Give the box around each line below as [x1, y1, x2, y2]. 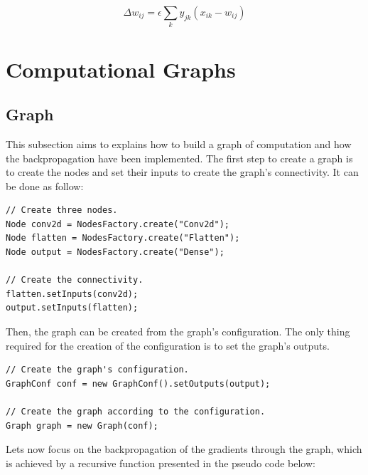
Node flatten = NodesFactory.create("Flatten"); [6, 233, 240, 244]
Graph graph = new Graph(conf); [6, 420, 158, 431]
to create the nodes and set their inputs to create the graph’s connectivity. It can [6, 165, 359, 179]
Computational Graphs [6, 54, 236, 83]
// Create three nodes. [6, 205, 118, 216]
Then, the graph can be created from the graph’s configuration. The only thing [6, 324, 350, 339]
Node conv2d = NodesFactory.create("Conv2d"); [6, 219, 229, 229]
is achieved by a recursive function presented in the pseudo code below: [6, 455, 315, 470]
